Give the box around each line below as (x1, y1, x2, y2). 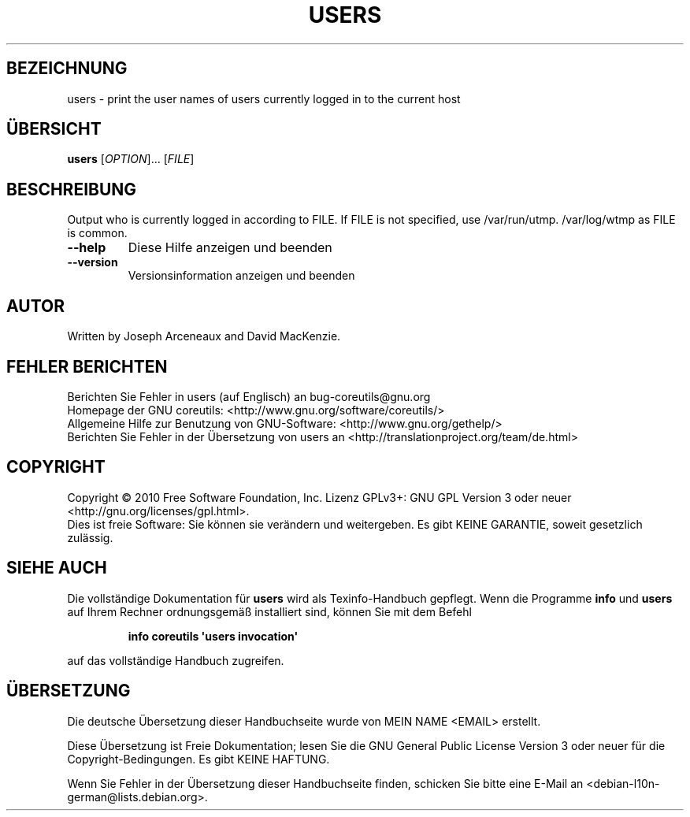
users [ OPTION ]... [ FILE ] (67, 152, 195, 166)
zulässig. (67, 530, 113, 544)
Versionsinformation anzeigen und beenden (128, 269, 355, 283)
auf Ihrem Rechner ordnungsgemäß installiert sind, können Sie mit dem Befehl (67, 604, 472, 618)
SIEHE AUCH (6, 558, 107, 578)
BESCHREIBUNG (6, 179, 137, 199)
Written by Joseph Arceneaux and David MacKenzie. (67, 329, 341, 344)
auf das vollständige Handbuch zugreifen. (67, 653, 284, 667)
